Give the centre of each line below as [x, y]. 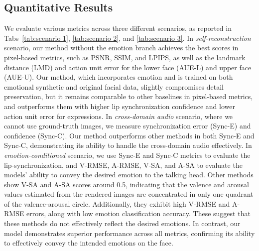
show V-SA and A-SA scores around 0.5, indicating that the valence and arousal [127, 184]
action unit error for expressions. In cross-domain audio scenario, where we [119, 116]
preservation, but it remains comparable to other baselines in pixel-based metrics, [129, 96]
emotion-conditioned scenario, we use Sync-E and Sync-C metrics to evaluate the [127, 155]
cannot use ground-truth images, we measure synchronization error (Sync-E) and [128, 126]
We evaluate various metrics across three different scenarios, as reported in [118, 28]
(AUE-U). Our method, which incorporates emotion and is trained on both [119, 77]
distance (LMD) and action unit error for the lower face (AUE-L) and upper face [128, 67]
